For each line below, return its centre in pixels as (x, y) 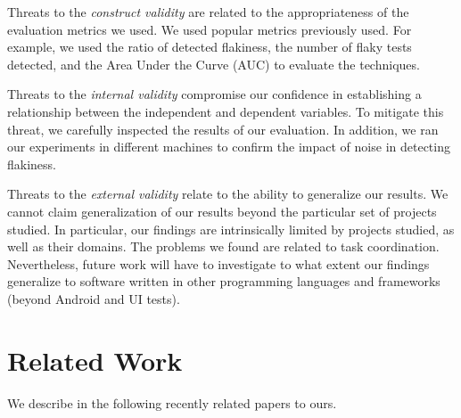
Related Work (95, 360)
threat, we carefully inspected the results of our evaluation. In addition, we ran (223, 129)
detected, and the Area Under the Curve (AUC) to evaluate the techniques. (214, 64)
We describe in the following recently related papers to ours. (172, 402)
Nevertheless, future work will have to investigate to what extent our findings (218, 263)
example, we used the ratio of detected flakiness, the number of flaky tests (210, 47)
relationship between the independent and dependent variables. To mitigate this (226, 111)
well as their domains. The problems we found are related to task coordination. (223, 246)
